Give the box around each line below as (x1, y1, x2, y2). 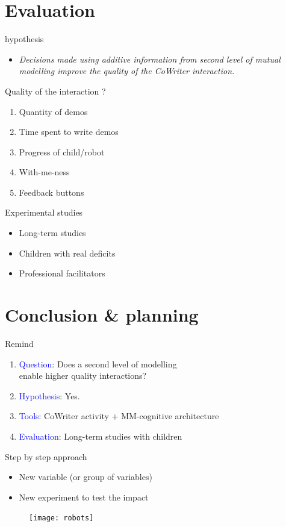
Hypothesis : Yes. (19, 389, 80, 402)
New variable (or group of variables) (19, 470, 152, 483)
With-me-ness (19, 166, 70, 178)
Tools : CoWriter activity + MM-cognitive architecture (19, 410, 219, 422)
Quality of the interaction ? (5, 84, 106, 97)
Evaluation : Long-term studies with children (19, 429, 182, 442)
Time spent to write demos (19, 125, 119, 138)
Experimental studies (5, 206, 83, 219)
